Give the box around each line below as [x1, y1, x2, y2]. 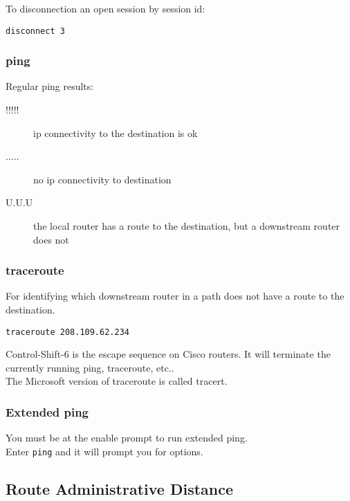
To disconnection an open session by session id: [6, 1, 205, 15]
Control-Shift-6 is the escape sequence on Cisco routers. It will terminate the [6, 347, 331, 361]
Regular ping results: [6, 79, 94, 93]
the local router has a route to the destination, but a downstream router [33, 219, 340, 233]
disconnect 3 [6, 26, 65, 36]
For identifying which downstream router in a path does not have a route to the [6, 289, 344, 303]
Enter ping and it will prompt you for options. [6, 444, 203, 458]
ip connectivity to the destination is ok [33, 125, 198, 140]
